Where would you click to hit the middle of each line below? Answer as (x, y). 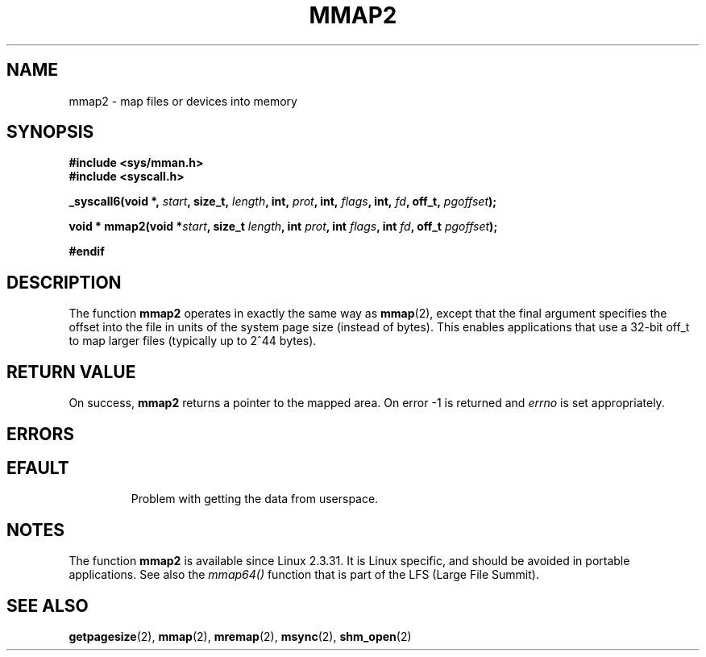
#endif (87, 252)
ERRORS (41, 434)
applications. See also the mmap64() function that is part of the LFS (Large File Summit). (304, 575)
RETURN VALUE (71, 372)
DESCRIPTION (64, 282)
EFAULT (38, 468)
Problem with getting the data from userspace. (255, 499)
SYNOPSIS (50, 132)
